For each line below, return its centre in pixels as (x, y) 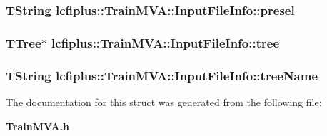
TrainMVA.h (37, 126)
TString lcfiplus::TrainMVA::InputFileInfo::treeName (162, 75)
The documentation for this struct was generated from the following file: (164, 101)
